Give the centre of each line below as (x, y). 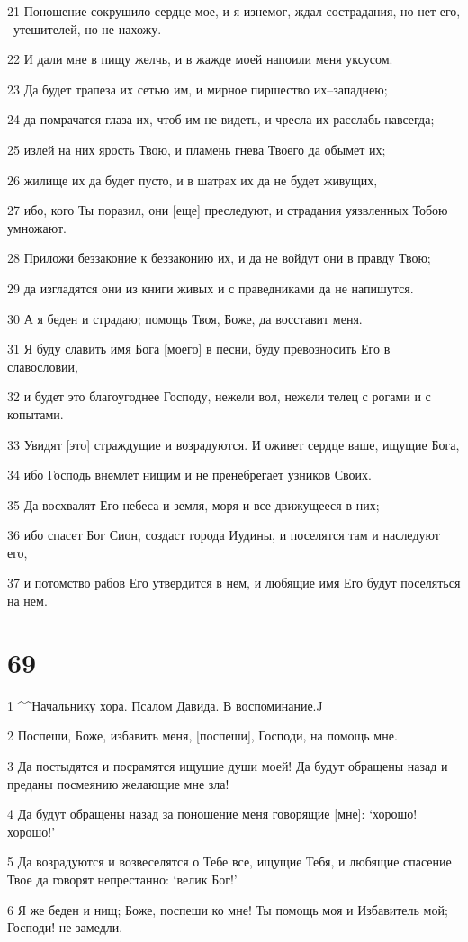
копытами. (36, 413)
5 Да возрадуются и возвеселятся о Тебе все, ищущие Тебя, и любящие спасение (229, 861)
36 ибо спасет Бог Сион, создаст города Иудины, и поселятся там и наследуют (224, 535)
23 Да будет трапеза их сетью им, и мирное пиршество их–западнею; (198, 89)
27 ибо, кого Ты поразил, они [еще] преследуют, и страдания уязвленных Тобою (228, 210)
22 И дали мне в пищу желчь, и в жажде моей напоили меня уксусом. (200, 59)
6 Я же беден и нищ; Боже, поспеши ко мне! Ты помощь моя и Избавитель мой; (228, 909)
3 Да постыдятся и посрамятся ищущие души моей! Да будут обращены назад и (228, 765)
